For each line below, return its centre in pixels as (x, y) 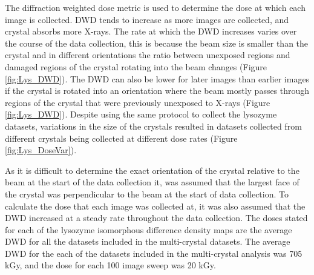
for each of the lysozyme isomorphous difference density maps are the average (149, 229)
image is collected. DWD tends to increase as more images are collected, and (147, 19)
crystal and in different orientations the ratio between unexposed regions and (148, 55)
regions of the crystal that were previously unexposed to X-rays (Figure (138, 102)
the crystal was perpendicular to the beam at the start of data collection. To (147, 194)
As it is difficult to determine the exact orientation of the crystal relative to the (152, 170)
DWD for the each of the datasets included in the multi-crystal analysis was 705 (154, 253)
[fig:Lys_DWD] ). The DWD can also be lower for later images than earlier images (157, 78)
